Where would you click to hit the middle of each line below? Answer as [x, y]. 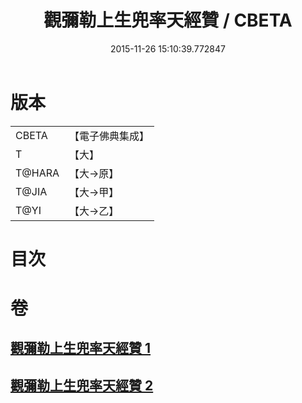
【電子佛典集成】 [109, 136]
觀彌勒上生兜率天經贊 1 [81, 348]
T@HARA [37, 173]
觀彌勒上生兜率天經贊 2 [82, 385]
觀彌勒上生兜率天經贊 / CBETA [168, 20]
